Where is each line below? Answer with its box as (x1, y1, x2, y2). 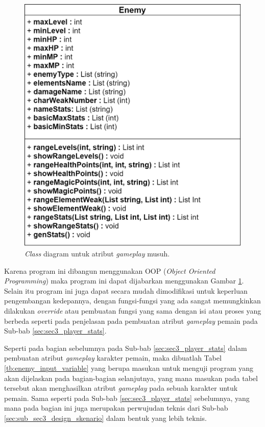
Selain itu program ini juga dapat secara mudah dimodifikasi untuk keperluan (4, 285, 248, 296)
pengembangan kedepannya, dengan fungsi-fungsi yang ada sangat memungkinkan (4, 295, 261, 306)
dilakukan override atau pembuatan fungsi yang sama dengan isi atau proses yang (4, 305, 261, 316)
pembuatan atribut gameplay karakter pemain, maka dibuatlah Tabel (4, 352, 222, 363)
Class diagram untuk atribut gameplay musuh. (25, 248, 170, 259)
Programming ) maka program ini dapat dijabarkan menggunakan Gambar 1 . (4, 275, 244, 286)
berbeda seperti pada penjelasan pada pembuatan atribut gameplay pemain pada (4, 315, 258, 326)
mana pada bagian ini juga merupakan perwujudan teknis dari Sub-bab (4, 402, 228, 413)
